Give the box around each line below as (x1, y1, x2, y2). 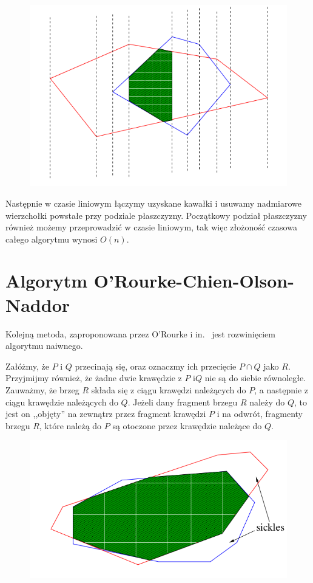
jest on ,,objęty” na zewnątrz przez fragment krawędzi (5, 407, 206, 420)
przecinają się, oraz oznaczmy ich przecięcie (75, 359, 237, 372)
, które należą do (39, 419, 102, 432)
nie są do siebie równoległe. (204, 371, 306, 384)
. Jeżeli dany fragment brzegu (127, 395, 238, 408)
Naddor (5, 292, 70, 317)
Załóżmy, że (5, 359, 49, 372)
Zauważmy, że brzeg (5, 383, 79, 396)
